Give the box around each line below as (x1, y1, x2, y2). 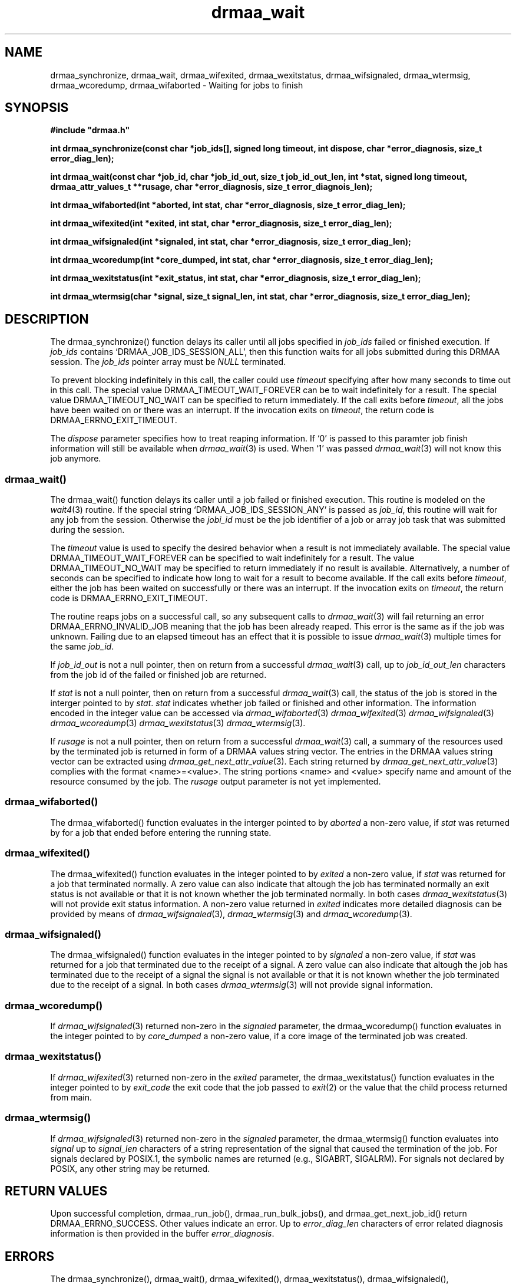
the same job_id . (50, 641, 114, 652)
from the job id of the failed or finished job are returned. (50, 670, 267, 680)
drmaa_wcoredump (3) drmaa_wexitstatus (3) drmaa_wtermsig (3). (50, 718, 306, 729)
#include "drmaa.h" (50, 125, 130, 136)
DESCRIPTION (5, 311, 89, 327)
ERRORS (5, 1248, 55, 1264)
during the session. (50, 525, 125, 535)
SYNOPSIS (5, 100, 69, 116)
